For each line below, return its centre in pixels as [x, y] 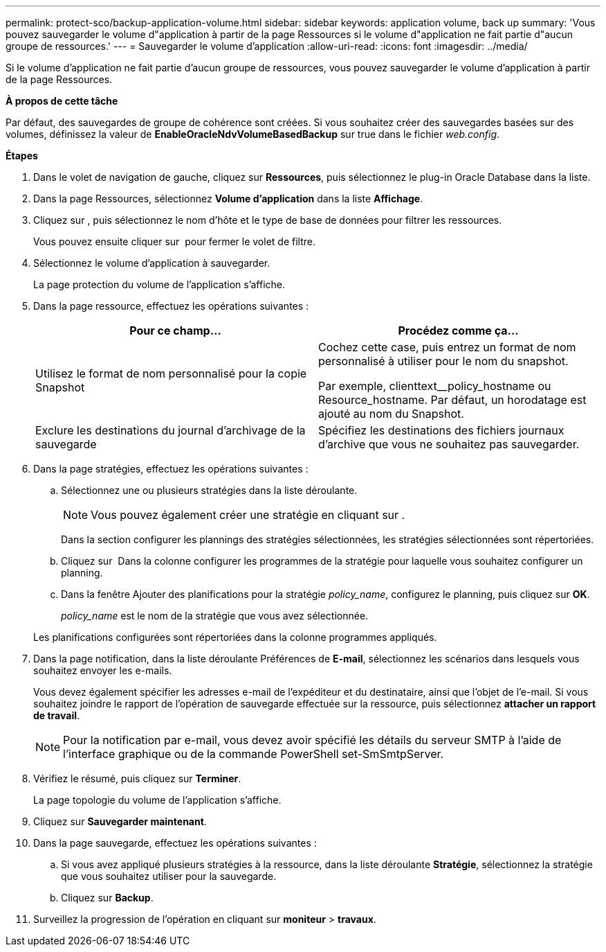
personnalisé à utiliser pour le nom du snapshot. [443, 361]
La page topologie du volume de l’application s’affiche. [157, 800]
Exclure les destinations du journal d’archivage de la [171, 430]
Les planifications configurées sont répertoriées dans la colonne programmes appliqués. [235, 637]
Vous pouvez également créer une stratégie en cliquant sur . [248, 515]
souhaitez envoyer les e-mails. [103, 670]
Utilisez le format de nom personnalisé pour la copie [171, 373]
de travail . [57, 715]
